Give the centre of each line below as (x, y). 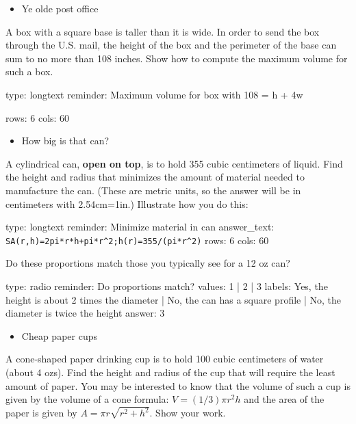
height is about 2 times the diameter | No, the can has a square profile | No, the (173, 299)
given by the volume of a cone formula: (87, 399)
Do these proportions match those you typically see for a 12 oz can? (148, 263)
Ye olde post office (60, 8)
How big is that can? (65, 141)
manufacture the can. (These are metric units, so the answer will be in (153, 190)
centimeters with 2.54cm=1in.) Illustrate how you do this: (127, 203)
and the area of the (284, 399)
